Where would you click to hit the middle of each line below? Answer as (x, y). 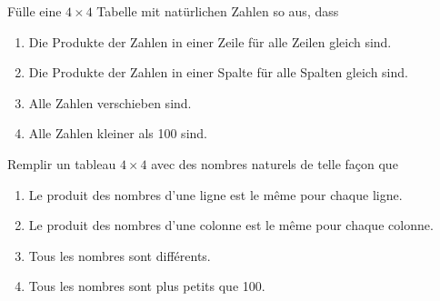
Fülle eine (35, 11)
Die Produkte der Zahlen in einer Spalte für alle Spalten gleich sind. (218, 72)
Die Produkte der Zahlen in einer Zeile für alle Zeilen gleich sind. (210, 41)
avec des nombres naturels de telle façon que (275, 163)
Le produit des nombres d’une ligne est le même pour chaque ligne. (215, 194)
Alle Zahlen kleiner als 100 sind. (118, 133)
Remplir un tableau (62, 163)
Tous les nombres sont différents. (120, 255)
